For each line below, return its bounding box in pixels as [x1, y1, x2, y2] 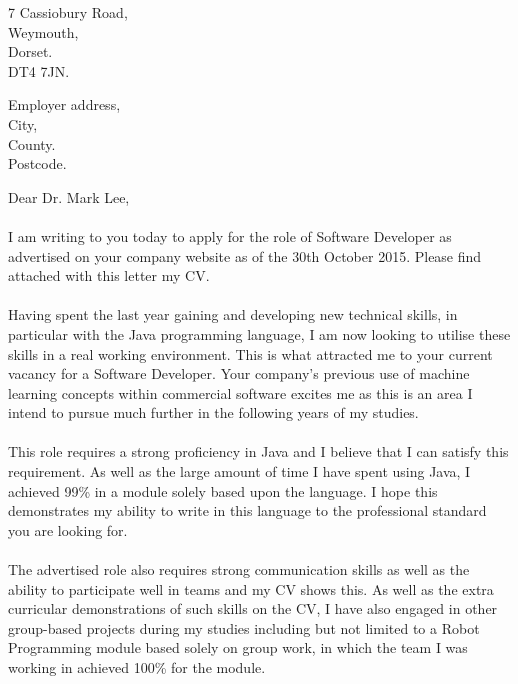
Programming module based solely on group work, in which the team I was [8, 637, 468, 658]
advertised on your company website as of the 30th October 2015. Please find [8, 245, 482, 266]
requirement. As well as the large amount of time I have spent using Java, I [8, 461, 471, 482]
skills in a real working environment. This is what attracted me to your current [8, 343, 493, 364]
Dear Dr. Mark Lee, [8, 186, 130, 207]
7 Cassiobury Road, [8, 2, 128, 22]
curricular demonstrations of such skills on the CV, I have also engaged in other [8, 598, 498, 619]
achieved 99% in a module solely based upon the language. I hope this [8, 480, 438, 501]
